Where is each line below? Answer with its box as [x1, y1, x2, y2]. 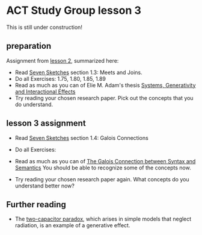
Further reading [6, 199, 66, 210]
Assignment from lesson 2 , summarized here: [6, 57, 119, 64]
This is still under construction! [6, 23, 83, 31]
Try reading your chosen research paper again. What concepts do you [14, 175, 189, 183]
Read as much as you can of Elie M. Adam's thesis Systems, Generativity [14, 81, 196, 89]
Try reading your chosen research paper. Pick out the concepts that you [14, 94, 194, 101]
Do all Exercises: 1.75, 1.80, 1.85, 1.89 [14, 75, 106, 82]
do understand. [14, 101, 54, 108]
